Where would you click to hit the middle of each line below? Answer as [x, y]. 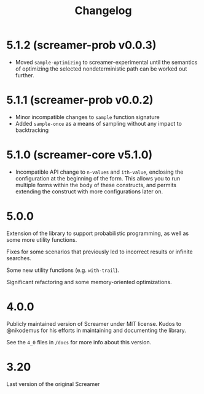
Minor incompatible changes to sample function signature [87, 117]
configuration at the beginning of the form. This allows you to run [98, 178]
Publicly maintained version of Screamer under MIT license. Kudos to [94, 323]
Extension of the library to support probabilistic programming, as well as [98, 233]
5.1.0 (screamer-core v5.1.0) [80, 155]
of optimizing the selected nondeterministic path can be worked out [101, 69]
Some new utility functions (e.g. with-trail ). [63, 270]
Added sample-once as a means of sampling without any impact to [99, 123]
